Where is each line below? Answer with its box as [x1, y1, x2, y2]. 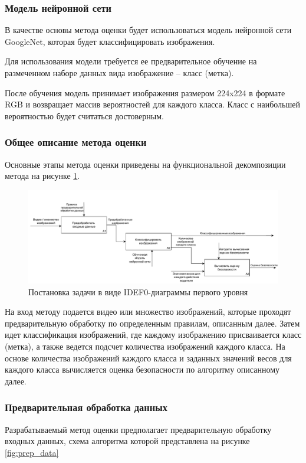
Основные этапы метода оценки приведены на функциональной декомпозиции [5, 158, 286, 170]
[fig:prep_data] [5, 446, 59, 458]
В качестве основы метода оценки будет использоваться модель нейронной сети [5, 24, 292, 36]
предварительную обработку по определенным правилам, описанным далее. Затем [5, 317, 300, 329]
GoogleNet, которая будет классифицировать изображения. [5, 35, 215, 47]
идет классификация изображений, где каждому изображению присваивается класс [5, 328, 302, 341]
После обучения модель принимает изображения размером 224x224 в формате [5, 86, 285, 99]
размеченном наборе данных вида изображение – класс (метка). [5, 67, 234, 79]
